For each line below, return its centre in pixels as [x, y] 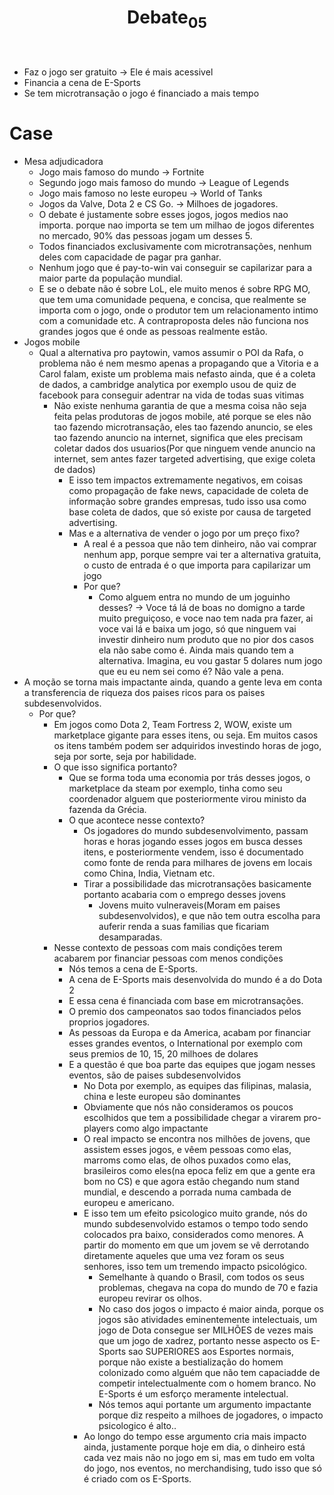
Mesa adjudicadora [63, 161]
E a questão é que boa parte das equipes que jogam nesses [192, 1064]
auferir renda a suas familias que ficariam [184, 926]
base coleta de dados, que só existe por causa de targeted [190, 512]
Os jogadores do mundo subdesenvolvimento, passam [196, 830]
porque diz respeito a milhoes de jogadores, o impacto [211, 1415]
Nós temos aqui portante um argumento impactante [205, 1404]
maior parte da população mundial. [111, 278]
